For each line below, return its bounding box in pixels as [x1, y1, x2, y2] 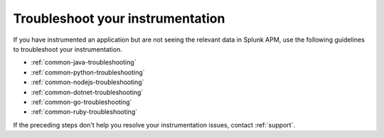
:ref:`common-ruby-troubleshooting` [31, 108, 138, 116]
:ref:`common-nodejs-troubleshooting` [31, 78, 144, 86]
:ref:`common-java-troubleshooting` [31, 58, 137, 67]
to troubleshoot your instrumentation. [13, 45, 122, 53]
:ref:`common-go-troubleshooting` [31, 98, 132, 106]
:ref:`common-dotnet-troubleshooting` [31, 88, 144, 96]
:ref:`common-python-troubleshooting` [31, 68, 145, 76]
